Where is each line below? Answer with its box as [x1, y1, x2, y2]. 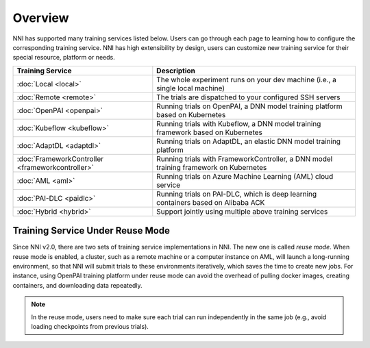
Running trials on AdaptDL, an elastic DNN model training [156, 136, 341, 146]
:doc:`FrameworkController [16, 154, 104, 164]
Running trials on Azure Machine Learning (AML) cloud [156, 171, 334, 181]
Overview [12, 10, 69, 25]
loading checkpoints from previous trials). [31, 322, 149, 330]
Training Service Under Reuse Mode [12, 225, 171, 236]
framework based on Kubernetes [156, 127, 263, 137]
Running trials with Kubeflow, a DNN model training [156, 119, 321, 128]
